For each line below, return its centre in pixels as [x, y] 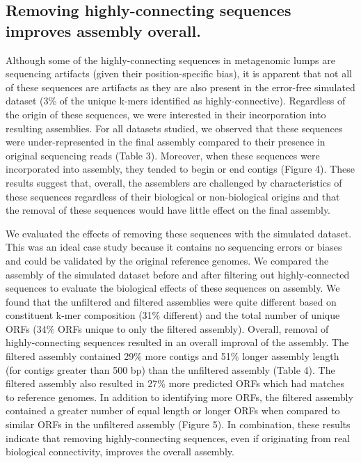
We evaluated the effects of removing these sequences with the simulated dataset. [179, 233]
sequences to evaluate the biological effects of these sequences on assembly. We [173, 288]
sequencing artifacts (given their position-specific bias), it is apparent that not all [179, 73]
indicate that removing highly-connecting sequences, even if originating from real [178, 438]
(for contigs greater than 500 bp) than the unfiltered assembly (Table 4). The [170, 369]
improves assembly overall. [103, 30]
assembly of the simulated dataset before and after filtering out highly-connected [178, 274]
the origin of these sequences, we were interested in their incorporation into [166, 114]
